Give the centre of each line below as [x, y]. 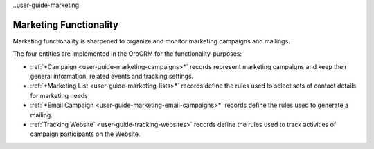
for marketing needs [59, 95]
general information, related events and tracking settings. [112, 77]
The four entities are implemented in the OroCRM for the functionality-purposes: [127, 54]
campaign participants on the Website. [85, 134]
